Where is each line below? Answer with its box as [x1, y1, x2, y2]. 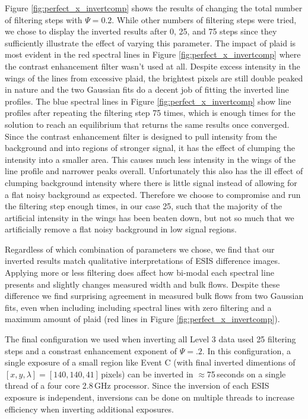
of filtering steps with [5, 13, 82, 26]
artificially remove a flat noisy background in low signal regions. [5, 223, 237, 235]
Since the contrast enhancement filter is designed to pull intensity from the [5, 130, 277, 142]
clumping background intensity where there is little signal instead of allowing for [5, 176, 297, 188]
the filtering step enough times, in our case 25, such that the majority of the [5, 200, 282, 212]
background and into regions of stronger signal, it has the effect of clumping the [5, 141, 295, 154]
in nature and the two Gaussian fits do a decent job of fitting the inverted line [5, 83, 289, 96]
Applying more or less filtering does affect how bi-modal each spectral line [5, 266, 274, 279]
